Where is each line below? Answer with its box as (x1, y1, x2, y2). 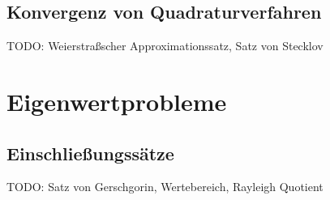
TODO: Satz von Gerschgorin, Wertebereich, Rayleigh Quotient (6, 178, 324, 195)
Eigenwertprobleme (6, 84, 227, 117)
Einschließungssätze (6, 140, 174, 165)
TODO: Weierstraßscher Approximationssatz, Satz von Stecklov (6, 37, 324, 54)
